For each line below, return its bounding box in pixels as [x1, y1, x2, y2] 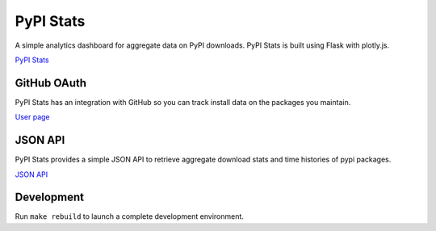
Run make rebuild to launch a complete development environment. [15, 212, 244, 221]
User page [15, 112, 50, 122]
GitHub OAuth [15, 76, 87, 90]
